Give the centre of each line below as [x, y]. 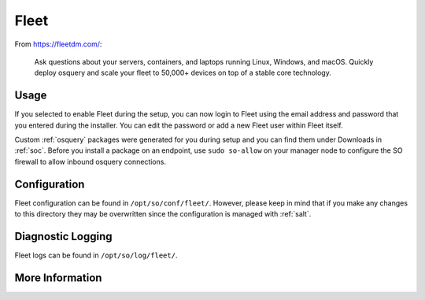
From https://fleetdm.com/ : [58, 44]
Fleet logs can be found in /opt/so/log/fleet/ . [96, 255]
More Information [58, 278]
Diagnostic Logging [64, 236]
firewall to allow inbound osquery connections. [91, 161]
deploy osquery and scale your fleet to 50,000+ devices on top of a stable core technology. [183, 73]
